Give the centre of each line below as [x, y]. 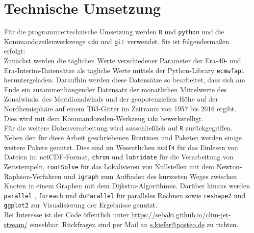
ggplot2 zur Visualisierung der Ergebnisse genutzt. [81, 205]
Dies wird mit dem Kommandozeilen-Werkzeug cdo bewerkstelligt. [104, 118]
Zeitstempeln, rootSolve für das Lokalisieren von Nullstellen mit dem [109, 166]
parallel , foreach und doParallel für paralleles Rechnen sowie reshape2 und [125, 195]
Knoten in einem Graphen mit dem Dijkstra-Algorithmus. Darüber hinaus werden [127, 186]
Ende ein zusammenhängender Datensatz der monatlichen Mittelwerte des [115, 89]
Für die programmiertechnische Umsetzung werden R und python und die [114, 32]
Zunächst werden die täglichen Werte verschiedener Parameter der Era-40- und [123, 61]
